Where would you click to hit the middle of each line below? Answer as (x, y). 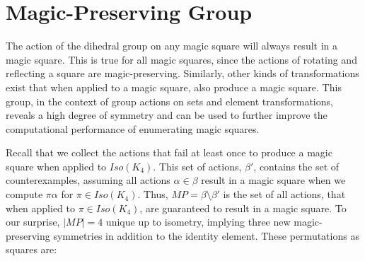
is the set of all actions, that (284, 194)
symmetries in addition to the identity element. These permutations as (206, 235)
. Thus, (153, 194)
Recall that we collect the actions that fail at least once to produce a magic (169, 152)
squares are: (31, 249)
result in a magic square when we (273, 180)
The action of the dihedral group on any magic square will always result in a (172, 46)
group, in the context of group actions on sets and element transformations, (169, 101)
